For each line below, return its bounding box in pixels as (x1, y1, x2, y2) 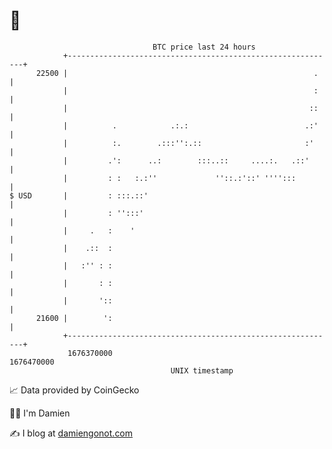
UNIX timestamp (170, 365, 234, 376)
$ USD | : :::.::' (9, 190, 149, 201)
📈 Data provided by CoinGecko (9, 384, 140, 396)
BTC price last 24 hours (152, 42, 256, 52)
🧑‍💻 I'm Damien (9, 407, 71, 419)
